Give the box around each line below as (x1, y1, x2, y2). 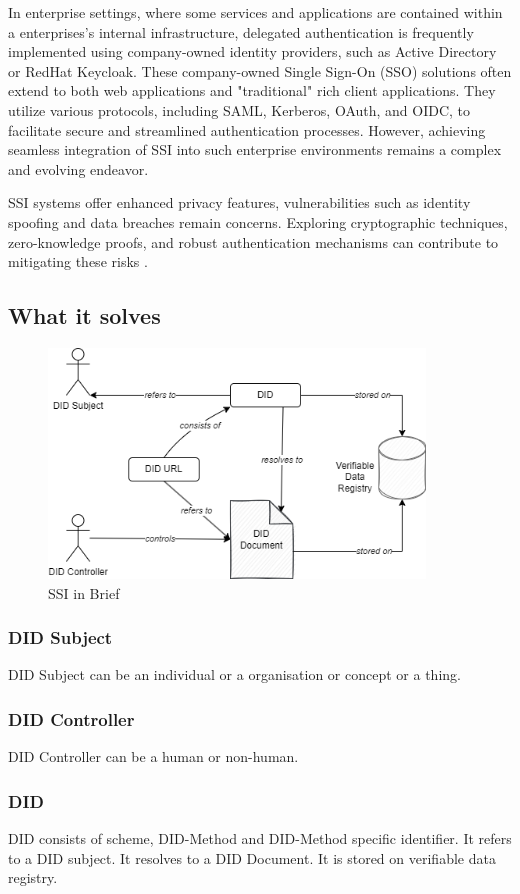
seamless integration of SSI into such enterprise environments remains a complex (8, 139, 502, 160)
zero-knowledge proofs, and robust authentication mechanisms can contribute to (8, 231, 499, 252)
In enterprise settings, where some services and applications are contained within (8, 2, 503, 22)
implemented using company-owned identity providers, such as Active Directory (8, 41, 497, 62)
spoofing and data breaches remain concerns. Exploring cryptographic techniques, (8, 211, 508, 232)
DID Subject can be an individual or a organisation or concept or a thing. (8, 664, 461, 685)
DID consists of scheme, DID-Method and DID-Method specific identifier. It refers (8, 828, 512, 849)
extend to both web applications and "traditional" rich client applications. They (8, 80, 496, 101)
